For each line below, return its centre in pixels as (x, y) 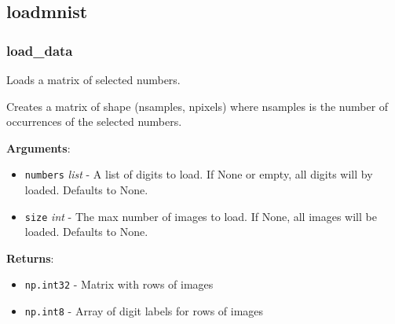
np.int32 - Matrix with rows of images (119, 284)
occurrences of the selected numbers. (94, 121)
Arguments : (38, 147)
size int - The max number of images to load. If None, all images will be (201, 216)
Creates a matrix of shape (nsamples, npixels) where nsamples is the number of (197, 106)
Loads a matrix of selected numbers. (93, 79)
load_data (40, 50)
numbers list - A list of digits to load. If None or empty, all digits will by (199, 174)
